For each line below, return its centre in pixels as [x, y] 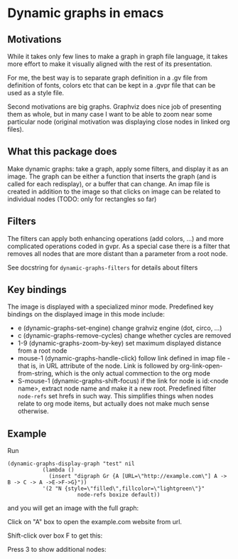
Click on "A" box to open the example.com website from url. [95, 522]
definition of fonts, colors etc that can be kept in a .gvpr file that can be [112, 85]
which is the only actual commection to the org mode [132, 373]
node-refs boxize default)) [119, 495]
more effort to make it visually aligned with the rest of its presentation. [110, 64]
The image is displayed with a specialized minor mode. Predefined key [110, 307]
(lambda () [58, 470]
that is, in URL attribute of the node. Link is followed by [98, 366]
